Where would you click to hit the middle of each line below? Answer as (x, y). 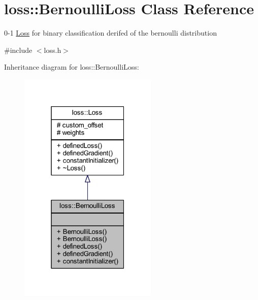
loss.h (53, 50)
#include (18, 50)
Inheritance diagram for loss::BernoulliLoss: (72, 67)
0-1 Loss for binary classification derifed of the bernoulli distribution (110, 33)
